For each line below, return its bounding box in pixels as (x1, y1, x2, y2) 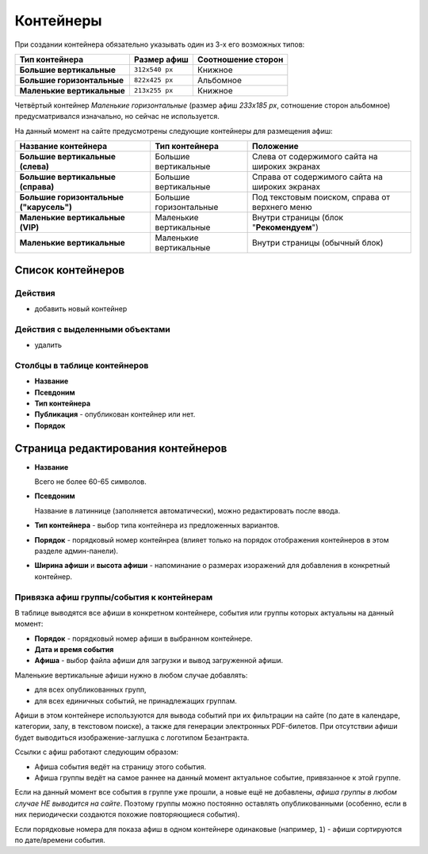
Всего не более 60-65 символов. (34, 477, 147, 486)
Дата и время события (34, 645, 114, 654)
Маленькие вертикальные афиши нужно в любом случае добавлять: (14, 670, 248, 680)
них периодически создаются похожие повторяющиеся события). (14, 810, 240, 819)
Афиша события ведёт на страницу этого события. (34, 761, 207, 772)
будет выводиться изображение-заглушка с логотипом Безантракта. (14, 733, 250, 742)
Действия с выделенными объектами (14, 323, 170, 334)
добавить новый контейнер (34, 303, 128, 313)
